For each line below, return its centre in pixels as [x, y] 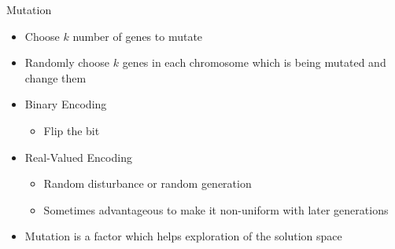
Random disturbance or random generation [148, 183]
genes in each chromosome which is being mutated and [254, 62]
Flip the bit [72, 130]
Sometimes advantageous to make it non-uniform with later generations [216, 209]
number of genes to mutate [138, 36]
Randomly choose [67, 62]
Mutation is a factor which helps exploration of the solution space [183, 236]
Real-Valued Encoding [78, 157]
